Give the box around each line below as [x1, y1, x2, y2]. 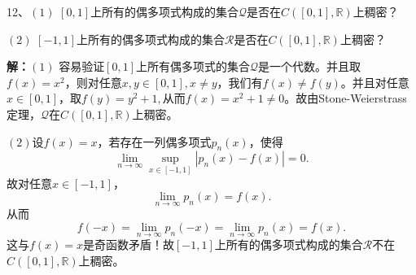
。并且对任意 [340, 73, 409, 90]
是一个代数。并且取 [258, 58, 361, 75]
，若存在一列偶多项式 [97, 133, 212, 150]
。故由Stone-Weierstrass [284, 89, 407, 107]
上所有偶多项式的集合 [136, 58, 251, 75]
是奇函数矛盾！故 [83, 236, 175, 253]
